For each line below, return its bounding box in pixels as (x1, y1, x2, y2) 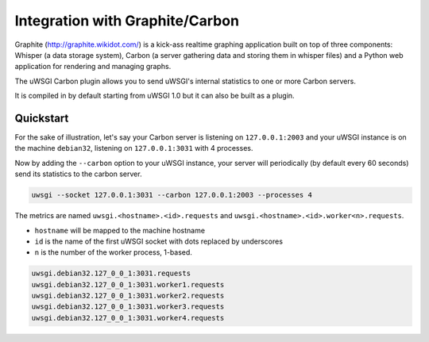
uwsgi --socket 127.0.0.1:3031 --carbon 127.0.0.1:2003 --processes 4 (31, 190, 313, 200)
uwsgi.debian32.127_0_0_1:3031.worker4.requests (31, 313, 225, 322)
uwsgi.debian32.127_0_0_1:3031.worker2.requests (31, 291, 225, 301)
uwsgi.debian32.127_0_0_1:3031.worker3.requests (31, 302, 225, 311)
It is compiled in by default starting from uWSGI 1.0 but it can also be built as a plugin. (14, 91, 295, 101)
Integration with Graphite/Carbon (14, 12, 240, 29)
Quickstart (14, 111, 69, 125)
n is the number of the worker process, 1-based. (34, 248, 192, 257)
